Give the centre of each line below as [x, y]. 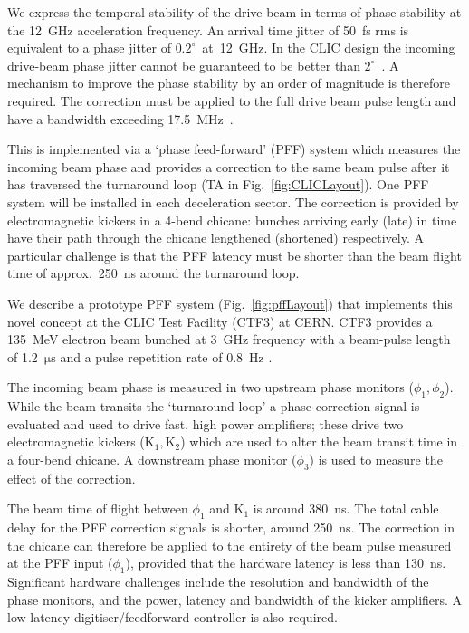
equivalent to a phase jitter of [89, 48]
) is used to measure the [376, 459]
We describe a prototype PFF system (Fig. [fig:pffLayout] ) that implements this [230, 303]
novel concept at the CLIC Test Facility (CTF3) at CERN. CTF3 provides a [220, 321]
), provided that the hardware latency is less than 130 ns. [286, 563]
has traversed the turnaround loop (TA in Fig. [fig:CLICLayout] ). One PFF [218, 184]
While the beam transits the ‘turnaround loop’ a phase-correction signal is [214, 406]
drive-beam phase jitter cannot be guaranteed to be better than [184, 65]
